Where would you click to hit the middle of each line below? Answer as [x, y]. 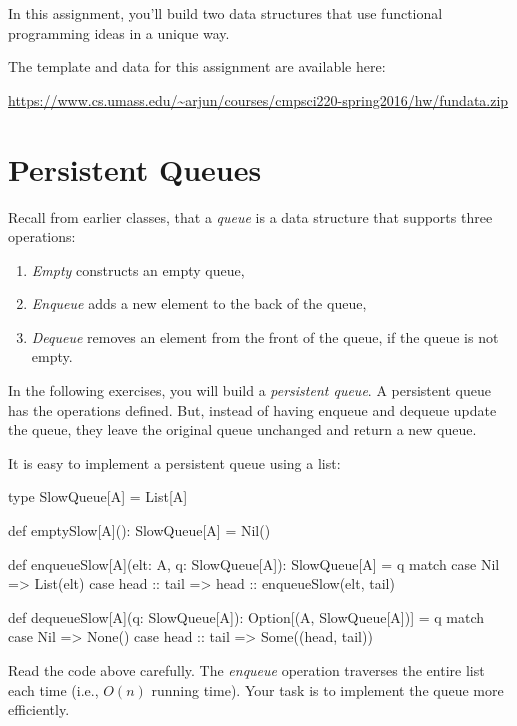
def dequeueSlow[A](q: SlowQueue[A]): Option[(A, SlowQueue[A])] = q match [246, 616]
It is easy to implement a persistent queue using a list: [174, 462]
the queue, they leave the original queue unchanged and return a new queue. [242, 429]
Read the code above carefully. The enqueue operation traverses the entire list [246, 670]
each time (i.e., [53, 689]
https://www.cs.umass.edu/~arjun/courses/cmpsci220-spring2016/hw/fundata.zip [258, 99]
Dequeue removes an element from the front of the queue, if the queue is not [265, 336]
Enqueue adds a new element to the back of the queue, [199, 303]
